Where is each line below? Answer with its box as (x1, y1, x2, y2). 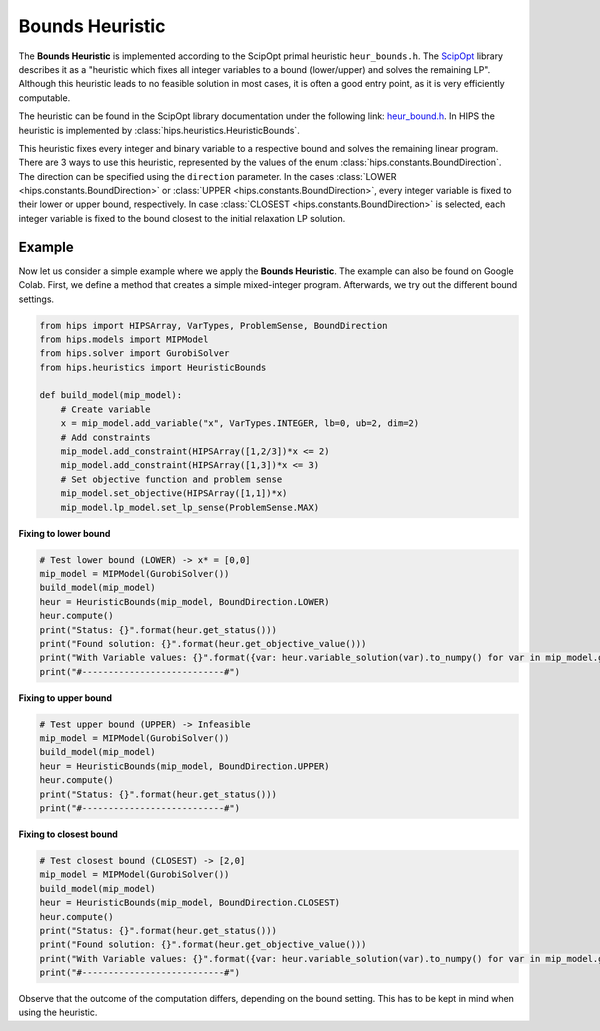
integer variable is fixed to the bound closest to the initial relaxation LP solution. (18, 212, 346, 224)
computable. (18, 91, 71, 104)
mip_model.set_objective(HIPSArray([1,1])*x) (60, 488, 288, 499)
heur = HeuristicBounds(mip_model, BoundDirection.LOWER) (39, 596, 330, 607)
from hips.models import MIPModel (39, 333, 209, 345)
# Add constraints (60, 431, 151, 443)
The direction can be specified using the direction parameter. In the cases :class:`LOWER (18, 170, 397, 182)
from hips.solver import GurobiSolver (39, 348, 230, 359)
